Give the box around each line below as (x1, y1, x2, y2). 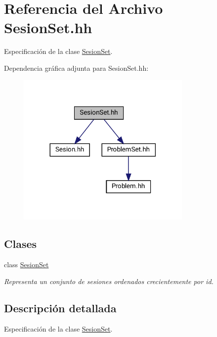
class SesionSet (4, 259, 49, 270)
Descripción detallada (4, 300, 117, 315)
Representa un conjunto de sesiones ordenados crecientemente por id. (4, 276, 214, 286)
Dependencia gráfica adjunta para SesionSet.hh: (4, 62, 149, 73)
